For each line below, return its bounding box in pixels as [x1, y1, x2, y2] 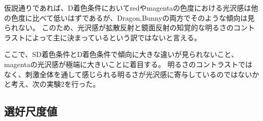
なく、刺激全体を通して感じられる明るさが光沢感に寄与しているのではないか [4, 69, 259, 79]
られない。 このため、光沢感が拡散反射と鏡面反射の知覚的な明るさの [4, 22, 234, 33]
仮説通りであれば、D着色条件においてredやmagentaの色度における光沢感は [4, 3, 251, 13]
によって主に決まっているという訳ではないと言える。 [25, 32, 201, 42]
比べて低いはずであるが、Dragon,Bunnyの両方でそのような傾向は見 [32, 12, 255, 23]
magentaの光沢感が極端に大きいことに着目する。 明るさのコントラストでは [4, 58, 253, 69]
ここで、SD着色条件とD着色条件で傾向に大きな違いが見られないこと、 [4, 49, 239, 59]
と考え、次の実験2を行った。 [4, 79, 100, 89]
